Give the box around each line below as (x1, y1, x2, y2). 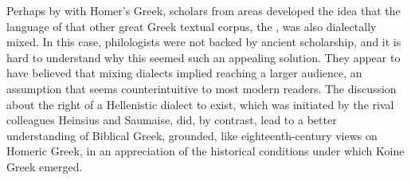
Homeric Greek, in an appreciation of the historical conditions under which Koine (6, 143, 405, 159)
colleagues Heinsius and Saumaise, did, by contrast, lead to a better (6, 112, 337, 128)
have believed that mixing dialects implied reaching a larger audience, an (6, 65, 362, 81)
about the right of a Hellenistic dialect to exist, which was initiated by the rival (6, 96, 394, 112)
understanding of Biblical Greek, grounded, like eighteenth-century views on (6, 127, 378, 143)
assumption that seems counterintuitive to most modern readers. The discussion (6, 80, 397, 96)
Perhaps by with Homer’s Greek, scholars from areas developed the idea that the (6, 2, 401, 18)
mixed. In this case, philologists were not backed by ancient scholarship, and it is (6, 33, 401, 50)
